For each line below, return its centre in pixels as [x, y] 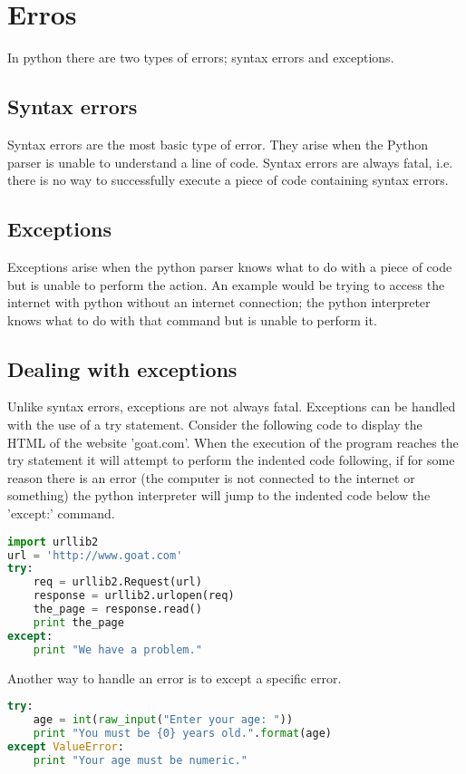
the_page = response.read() [117, 610]
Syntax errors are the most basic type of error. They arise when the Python [218, 144]
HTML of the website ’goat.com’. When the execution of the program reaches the [233, 442]
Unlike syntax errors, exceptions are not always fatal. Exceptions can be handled [232, 406]
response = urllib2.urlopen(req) [134, 596]
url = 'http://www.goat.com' [95, 555]
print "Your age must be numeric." [140, 760]
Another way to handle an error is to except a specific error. [175, 677]
